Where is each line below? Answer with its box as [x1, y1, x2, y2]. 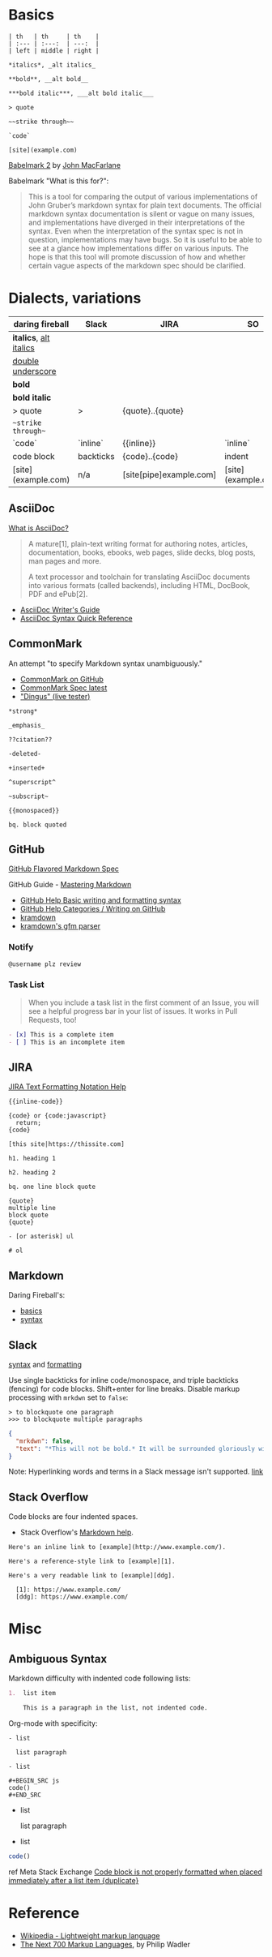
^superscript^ [8, 778, 57, 786]
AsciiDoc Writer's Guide [19, 604, 100, 614]
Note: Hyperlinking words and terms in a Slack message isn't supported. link [8, 1466, 264, 1477]
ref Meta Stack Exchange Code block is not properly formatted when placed [8, 1867, 263, 1877]
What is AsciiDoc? [8, 523, 69, 533]
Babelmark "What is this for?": [8, 176, 109, 186]
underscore [12, 365, 57, 376]
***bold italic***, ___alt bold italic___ [8, 89, 154, 97]
